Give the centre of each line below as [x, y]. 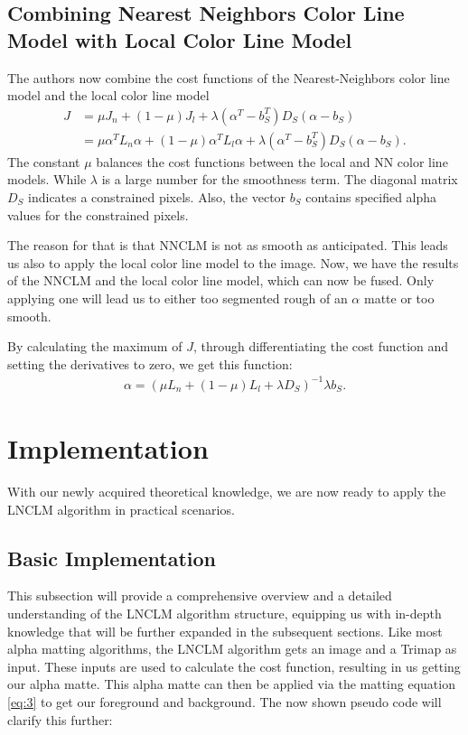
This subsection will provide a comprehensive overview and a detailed [200, 595]
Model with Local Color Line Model [180, 39]
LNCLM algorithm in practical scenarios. [121, 509]
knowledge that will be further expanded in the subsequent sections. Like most [225, 631]
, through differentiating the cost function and [321, 346]
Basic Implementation [112, 558]
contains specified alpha [371, 197]
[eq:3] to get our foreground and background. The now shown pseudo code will [225, 701]
